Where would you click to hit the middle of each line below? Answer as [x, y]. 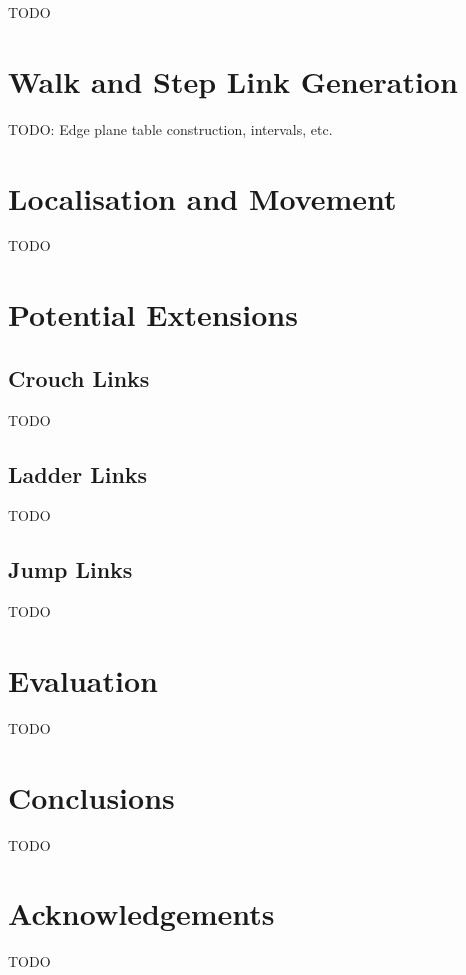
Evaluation [83, 679]
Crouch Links [79, 377]
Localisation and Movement [202, 197]
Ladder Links [78, 473]
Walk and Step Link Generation [233, 80]
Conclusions [91, 796]
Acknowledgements [141, 913]
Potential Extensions [153, 314]
